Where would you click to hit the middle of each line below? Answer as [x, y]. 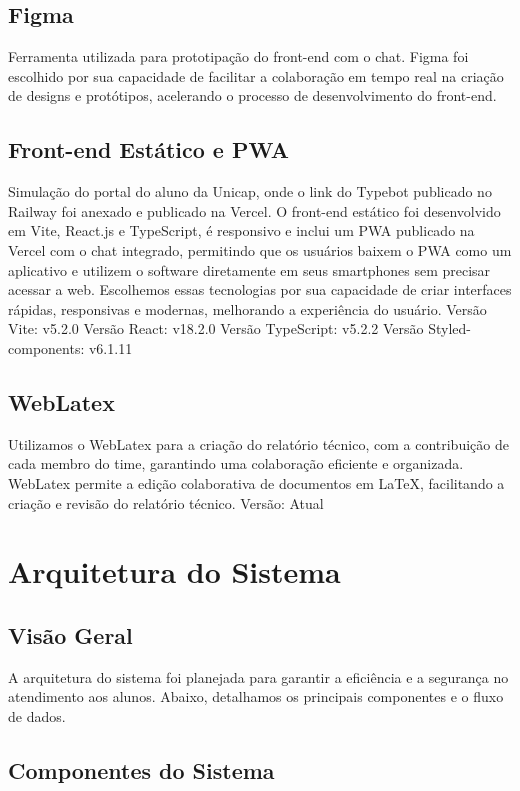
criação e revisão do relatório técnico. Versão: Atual [166, 502]
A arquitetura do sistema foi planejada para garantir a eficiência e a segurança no [258, 676]
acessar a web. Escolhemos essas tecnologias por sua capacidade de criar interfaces [260, 289]
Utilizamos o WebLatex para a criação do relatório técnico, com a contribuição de [258, 443]
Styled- [449, 328]
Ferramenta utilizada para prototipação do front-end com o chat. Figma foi [238, 56]
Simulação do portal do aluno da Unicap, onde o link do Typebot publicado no [250, 191]
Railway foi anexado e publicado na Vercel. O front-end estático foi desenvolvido [254, 210]
